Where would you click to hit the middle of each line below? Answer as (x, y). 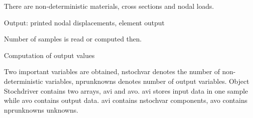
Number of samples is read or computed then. (73, 39)
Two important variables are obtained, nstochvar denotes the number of (112, 71)
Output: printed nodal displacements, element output (84, 22)
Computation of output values (49, 55)
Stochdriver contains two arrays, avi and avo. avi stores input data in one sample (126, 90)
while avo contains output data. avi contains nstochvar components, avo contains (126, 100)
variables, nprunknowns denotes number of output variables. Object (147, 81)
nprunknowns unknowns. (41, 109)
